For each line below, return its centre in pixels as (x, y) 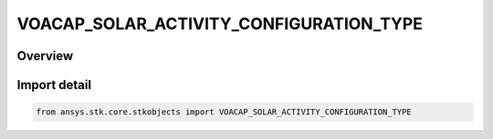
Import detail (54, 85)
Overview (45, 56)
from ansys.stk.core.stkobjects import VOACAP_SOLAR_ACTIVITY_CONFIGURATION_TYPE (224, 112)
